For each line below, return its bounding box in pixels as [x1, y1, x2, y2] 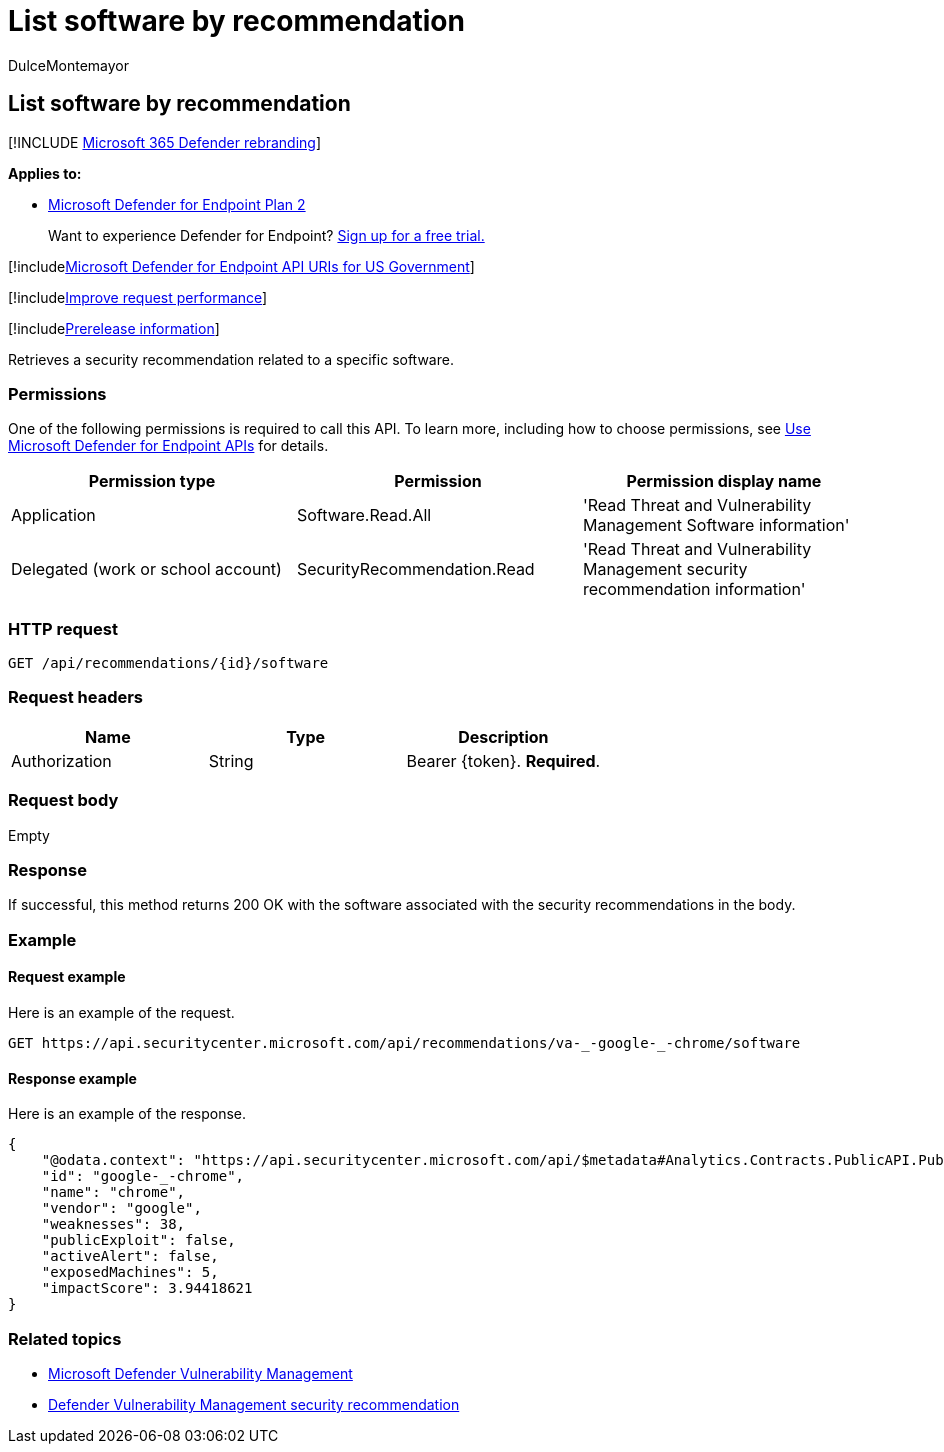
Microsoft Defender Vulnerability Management [48, 1364, 353, 1382]
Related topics [8, 1328, 122, 1349]
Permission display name [626, 471, 822, 492]
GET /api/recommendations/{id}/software [8, 655, 329, 672]
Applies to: [8, 164, 82, 182]
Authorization [11, 750, 112, 771]
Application [11, 505, 96, 526]
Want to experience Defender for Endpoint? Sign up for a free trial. [48, 226, 485, 244]
